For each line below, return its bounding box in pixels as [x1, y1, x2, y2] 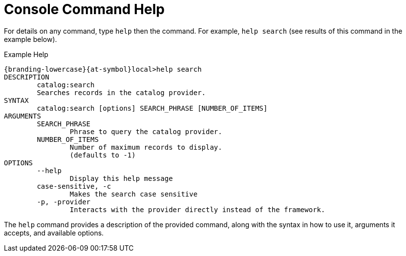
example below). [4, 35, 57, 43]
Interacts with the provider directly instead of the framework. [69, 205, 325, 214]
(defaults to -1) [69, 151, 136, 159]
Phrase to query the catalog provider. [69, 127, 222, 136]
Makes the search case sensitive [69, 190, 198, 198]
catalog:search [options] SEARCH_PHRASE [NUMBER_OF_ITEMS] [37, 104, 268, 112]
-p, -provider [37, 197, 91, 206]
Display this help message [69, 174, 173, 182]
